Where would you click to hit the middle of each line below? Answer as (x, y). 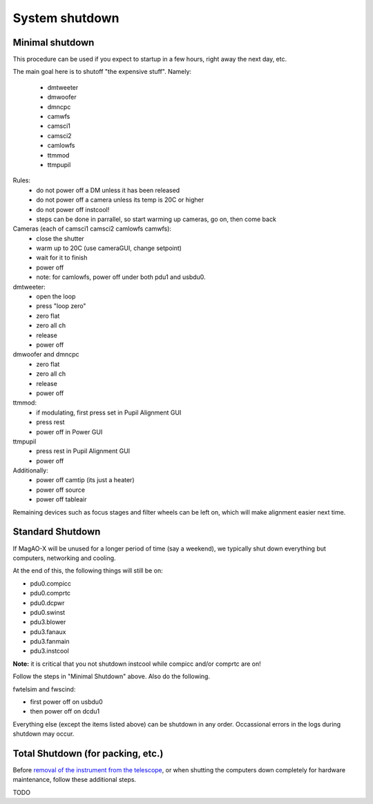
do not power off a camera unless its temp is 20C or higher (120, 200)
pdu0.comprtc (50, 593)
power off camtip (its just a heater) (85, 480)
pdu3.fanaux (48, 631)
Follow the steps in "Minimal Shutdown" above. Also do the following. (112, 676)
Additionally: (30, 470)
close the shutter (60, 238)
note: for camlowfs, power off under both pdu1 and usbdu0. (121, 277)
